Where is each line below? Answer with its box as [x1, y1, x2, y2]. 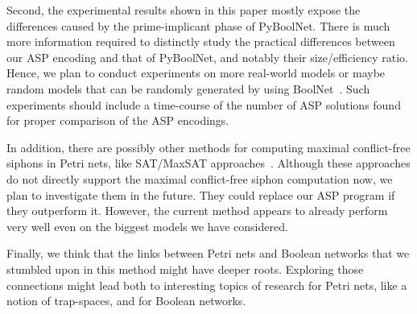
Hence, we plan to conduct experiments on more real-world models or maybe [6, 64, 386, 81]
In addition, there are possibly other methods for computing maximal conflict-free [6, 138, 411, 155]
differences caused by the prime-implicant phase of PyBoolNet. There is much [6, 17, 390, 34]
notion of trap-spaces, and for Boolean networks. [6, 292, 246, 309]
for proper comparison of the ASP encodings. [6, 112, 229, 129]
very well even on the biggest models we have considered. [6, 217, 288, 234]
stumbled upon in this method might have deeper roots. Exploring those [6, 260, 364, 277]
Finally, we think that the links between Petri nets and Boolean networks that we [6, 245, 410, 262]
